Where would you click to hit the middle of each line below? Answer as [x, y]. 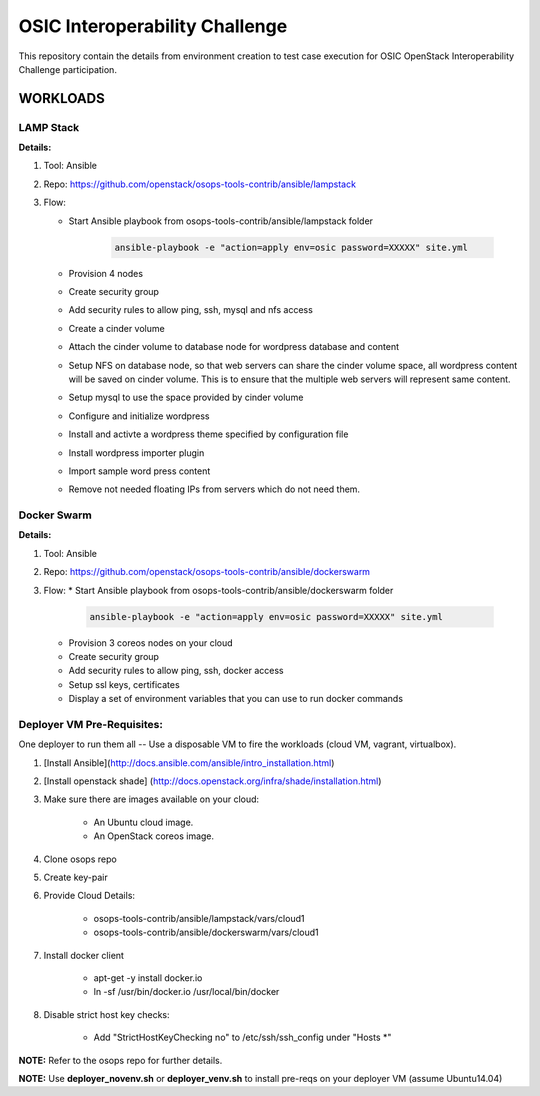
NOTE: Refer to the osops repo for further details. [120, 1060]
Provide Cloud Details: [89, 896]
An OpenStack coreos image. [154, 836]
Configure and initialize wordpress [139, 416]
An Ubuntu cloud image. [143, 822]
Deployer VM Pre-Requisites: [91, 724]
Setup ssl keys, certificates [124, 684]
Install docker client [84, 955]
